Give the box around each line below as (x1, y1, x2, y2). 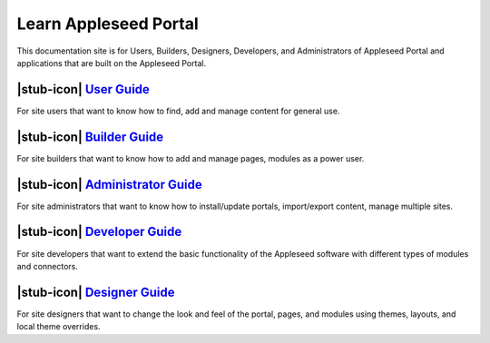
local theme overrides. (16, 321, 101, 332)
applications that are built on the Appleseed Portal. (16, 57, 207, 68)
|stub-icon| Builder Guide (16, 129, 164, 144)
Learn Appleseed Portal (16, 14, 199, 34)
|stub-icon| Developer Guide (16, 224, 182, 240)
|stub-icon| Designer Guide (16, 284, 175, 299)
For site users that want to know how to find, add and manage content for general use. (16, 105, 340, 116)
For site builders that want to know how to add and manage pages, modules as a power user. (16, 152, 365, 163)
